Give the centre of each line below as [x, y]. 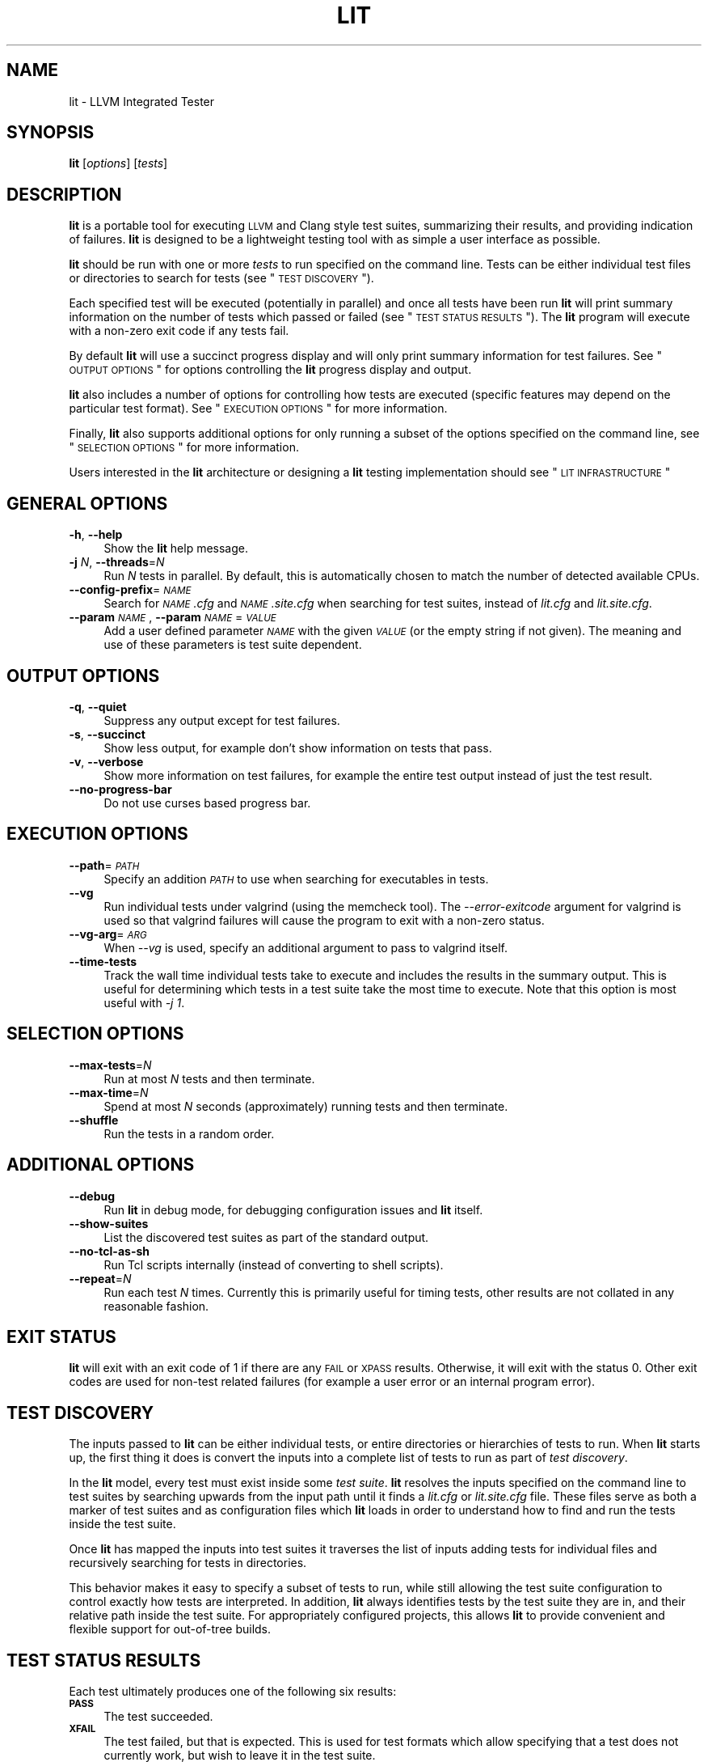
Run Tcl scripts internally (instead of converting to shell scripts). [274, 1264]
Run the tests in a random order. [189, 1133]
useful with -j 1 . [144, 1002]
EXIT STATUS [61, 1336]
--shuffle [94, 1120]
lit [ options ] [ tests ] [118, 163]
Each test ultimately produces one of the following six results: [233, 1692]
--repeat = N [100, 1278]
